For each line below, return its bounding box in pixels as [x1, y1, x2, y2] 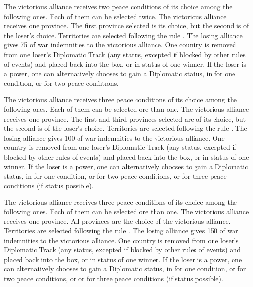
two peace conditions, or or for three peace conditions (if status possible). [4, 273, 223, 284]
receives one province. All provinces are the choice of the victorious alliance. [4, 216, 231, 226]
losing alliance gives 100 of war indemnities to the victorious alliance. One [4, 132, 225, 143]
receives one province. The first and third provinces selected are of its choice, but [4, 113, 246, 123]
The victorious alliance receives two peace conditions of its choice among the [4, 1, 233, 11]
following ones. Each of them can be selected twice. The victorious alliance [4, 11, 227, 21]
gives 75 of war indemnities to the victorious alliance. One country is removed [4, 40, 236, 50]
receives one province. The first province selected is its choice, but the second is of [4, 20, 249, 31]
